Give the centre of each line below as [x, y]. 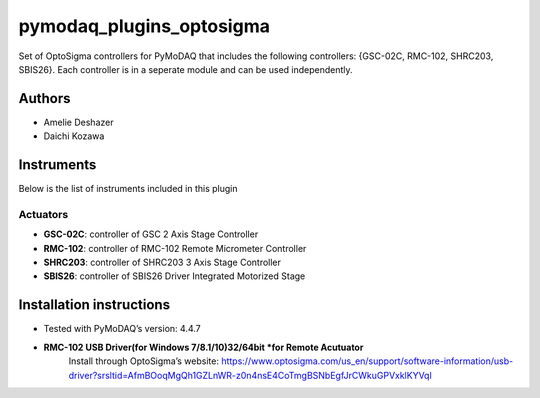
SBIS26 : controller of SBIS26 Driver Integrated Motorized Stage [174, 276]
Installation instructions [94, 305]
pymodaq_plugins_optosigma [144, 26]
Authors [44, 98]
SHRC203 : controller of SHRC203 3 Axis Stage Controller [162, 262]
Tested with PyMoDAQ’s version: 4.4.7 [122, 329]
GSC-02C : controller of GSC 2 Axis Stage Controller [151, 234]
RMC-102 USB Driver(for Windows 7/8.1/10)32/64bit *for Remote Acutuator [203, 347]
